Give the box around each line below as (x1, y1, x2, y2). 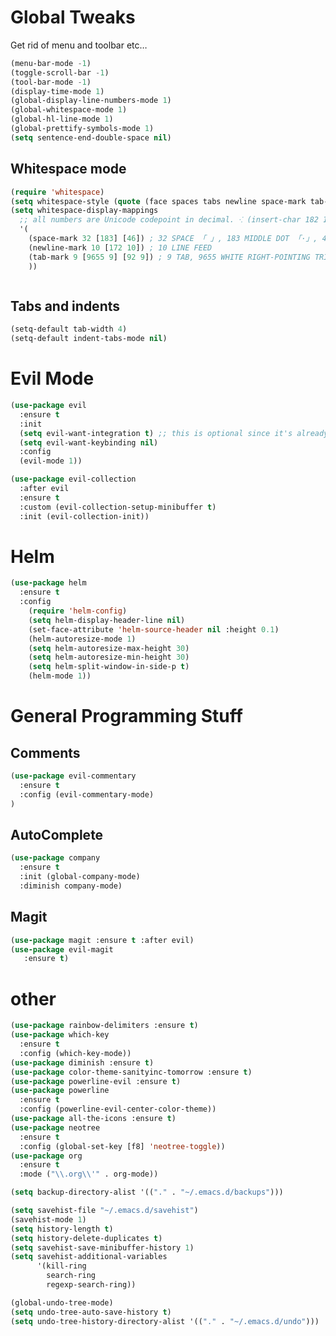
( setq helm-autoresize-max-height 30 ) (28, 643, 190, 653)
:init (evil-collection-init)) (19, 511, 150, 521)
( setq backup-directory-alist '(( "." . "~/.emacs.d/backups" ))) (10, 1187, 284, 1198)
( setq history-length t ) (10, 1224, 114, 1234)
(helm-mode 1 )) (28, 671, 92, 681)
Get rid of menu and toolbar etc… (10, 39, 148, 51)
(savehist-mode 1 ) (10, 1214, 87, 1225)
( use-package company (10, 853, 101, 863)
